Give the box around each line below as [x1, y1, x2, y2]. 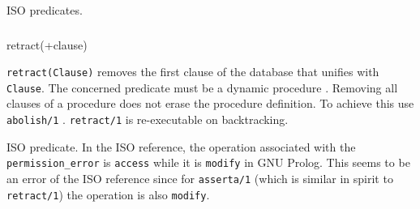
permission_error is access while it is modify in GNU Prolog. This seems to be [6, 154, 410, 171]
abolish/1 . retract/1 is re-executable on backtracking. [6, 111, 289, 128]
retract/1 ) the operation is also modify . [6, 186, 210, 203]
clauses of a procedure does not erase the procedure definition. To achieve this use [6, 95, 414, 112]
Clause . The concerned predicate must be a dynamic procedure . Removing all [6, 79, 398, 96]
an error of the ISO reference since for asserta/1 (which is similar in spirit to [6, 169, 393, 186]
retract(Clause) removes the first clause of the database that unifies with [6, 63, 379, 80]
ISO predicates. [6, 2, 83, 18]
